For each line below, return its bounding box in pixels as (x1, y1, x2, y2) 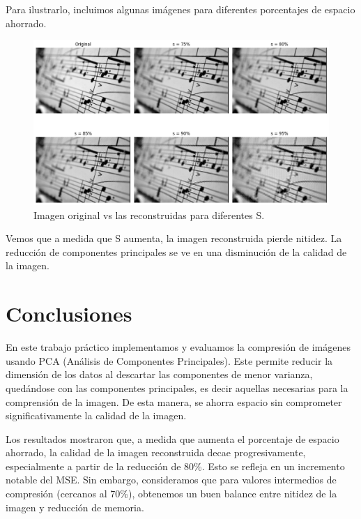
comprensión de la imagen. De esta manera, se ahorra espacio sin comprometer (6, 394, 342, 409)
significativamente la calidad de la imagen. (6, 408, 187, 423)
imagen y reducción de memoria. (6, 499, 144, 514)
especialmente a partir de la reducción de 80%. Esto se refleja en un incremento (6, 458, 345, 473)
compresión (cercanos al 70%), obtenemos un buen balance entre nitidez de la (6, 486, 337, 501)
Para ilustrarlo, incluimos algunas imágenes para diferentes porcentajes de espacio (6, 2, 355, 16)
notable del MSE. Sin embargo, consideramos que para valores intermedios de (6, 472, 337, 487)
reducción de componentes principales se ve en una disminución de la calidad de (6, 244, 347, 259)
